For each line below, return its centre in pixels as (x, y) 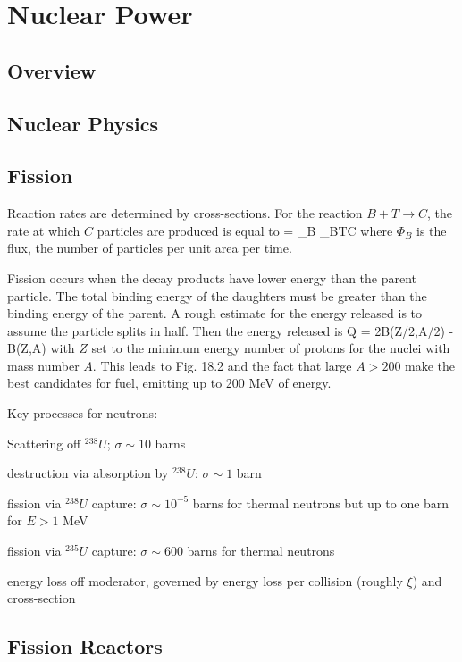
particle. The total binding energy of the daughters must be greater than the (217, 295)
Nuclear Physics (83, 123)
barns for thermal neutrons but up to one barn (321, 503)
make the (430, 365)
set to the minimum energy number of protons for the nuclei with (271, 348)
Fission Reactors (85, 646)
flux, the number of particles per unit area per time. (150, 248)
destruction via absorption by (88, 473)
